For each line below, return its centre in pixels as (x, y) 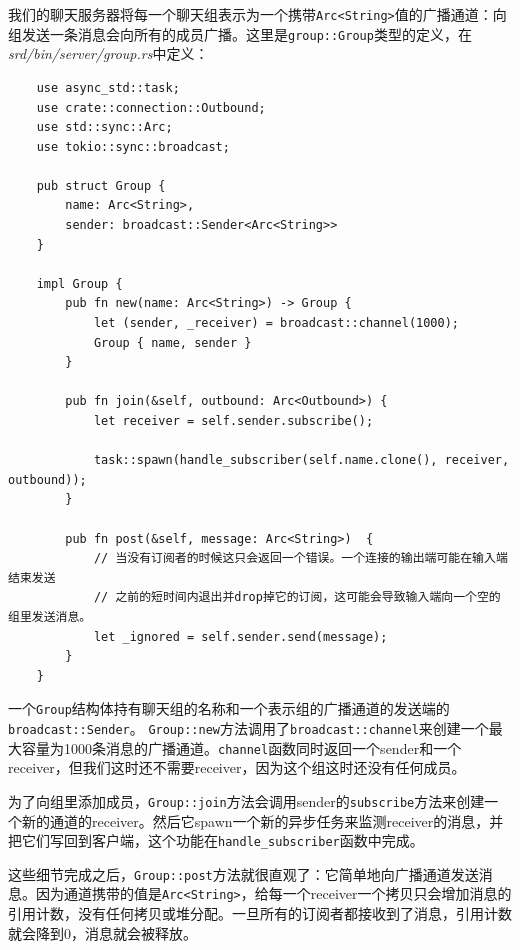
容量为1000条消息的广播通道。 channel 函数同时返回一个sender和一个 (241, 747)
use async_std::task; (108, 87)
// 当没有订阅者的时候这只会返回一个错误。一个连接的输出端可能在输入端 (300, 558)
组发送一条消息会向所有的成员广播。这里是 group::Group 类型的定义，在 (240, 33)
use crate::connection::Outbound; (151, 107)
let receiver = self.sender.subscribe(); (233, 421)
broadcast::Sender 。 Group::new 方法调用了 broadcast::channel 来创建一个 (248, 727)
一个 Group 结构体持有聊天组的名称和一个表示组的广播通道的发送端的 (229, 708)
